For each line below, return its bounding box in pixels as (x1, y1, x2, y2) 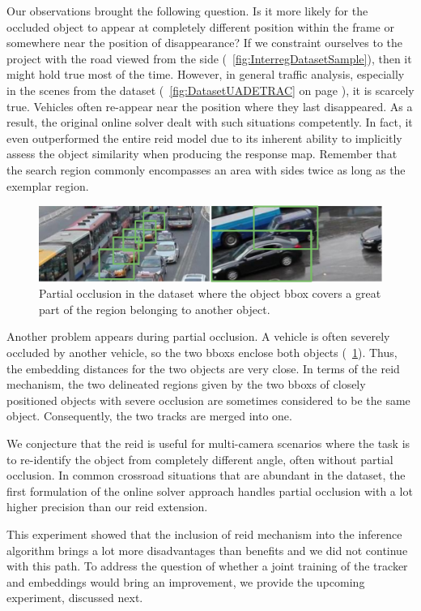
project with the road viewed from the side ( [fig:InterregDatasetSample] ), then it (6, 49, 412, 67)
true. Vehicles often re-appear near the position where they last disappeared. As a (6, 97, 413, 114)
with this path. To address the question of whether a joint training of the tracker (6, 557, 408, 574)
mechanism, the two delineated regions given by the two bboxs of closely (6, 376, 366, 393)
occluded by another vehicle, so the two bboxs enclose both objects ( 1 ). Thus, (6, 344, 398, 361)
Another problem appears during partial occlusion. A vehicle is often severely (6, 328, 390, 345)
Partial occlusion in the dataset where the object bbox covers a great (39, 285, 381, 302)
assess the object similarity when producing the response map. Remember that (6, 145, 398, 162)
